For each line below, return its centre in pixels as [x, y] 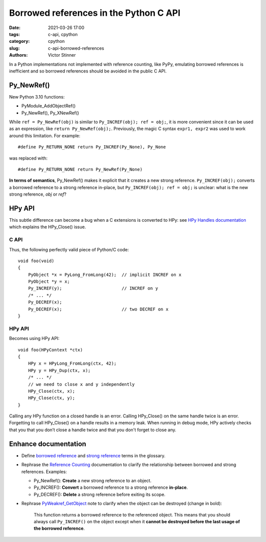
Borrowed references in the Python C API [95, 13]
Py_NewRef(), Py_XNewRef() [50, 113]
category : [19, 41]
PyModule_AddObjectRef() [49, 106]
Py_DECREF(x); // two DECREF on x [98, 309]
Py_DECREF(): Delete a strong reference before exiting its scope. [100, 494]
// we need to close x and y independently [81, 384]
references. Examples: [44, 472]
